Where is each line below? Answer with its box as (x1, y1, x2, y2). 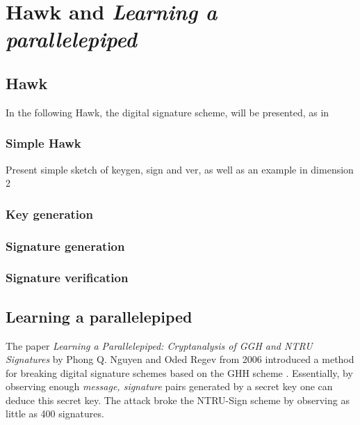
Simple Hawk (6, 134, 81, 152)
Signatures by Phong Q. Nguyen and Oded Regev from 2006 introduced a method (6, 352, 354, 366)
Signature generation (6, 237, 125, 254)
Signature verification (6, 269, 129, 286)
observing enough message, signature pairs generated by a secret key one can (6, 379, 333, 394)
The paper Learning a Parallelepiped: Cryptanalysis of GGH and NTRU (6, 338, 313, 353)
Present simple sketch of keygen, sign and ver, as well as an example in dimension (6, 162, 354, 176)
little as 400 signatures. (6, 406, 104, 421)
